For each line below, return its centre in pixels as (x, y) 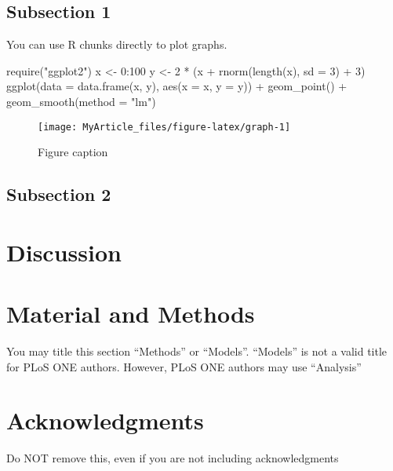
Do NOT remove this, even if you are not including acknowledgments (173, 458)
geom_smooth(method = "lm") (81, 101)
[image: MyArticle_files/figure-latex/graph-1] (164, 127)
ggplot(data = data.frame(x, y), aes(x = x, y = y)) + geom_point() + (177, 86)
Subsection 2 (59, 194)
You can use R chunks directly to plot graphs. (117, 44)
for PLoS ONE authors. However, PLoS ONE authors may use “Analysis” (184, 366)
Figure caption (73, 152)
